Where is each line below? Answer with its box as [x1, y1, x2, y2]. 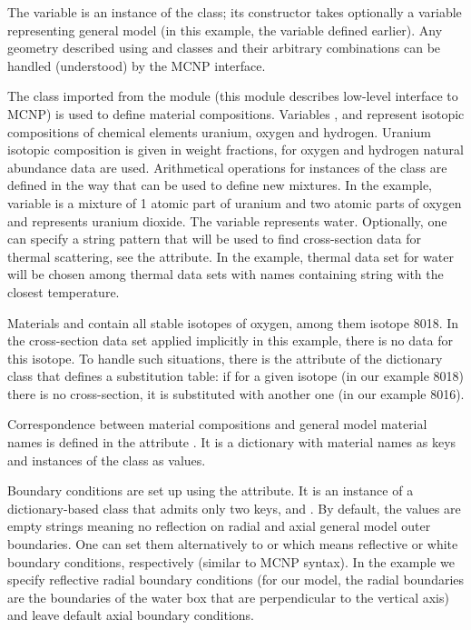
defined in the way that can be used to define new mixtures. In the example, [7, 175, 433, 195]
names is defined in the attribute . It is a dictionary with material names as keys [7, 433, 456, 452]
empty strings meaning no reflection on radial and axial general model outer [7, 516, 431, 535]
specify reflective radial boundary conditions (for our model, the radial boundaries [7, 570, 465, 589]
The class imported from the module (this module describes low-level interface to [7, 86, 458, 105]
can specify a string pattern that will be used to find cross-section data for [7, 229, 422, 248]
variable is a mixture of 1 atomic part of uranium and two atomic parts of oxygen [7, 193, 462, 212]
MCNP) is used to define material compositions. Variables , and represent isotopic [7, 104, 465, 123]
